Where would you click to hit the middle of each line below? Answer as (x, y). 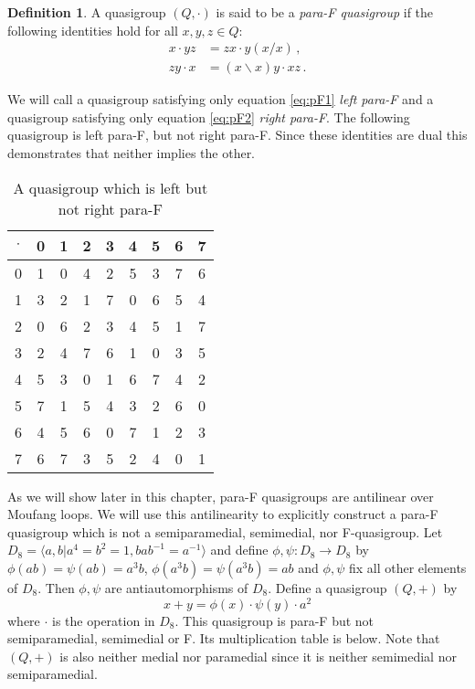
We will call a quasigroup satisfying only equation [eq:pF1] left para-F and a (221, 99)
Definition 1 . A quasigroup (87, 12)
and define (239, 550)
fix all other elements (407, 567)
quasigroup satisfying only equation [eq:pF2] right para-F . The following (209, 117)
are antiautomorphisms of (176, 588)
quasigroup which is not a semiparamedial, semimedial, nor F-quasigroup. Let (225, 531)
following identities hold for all (93, 30)
